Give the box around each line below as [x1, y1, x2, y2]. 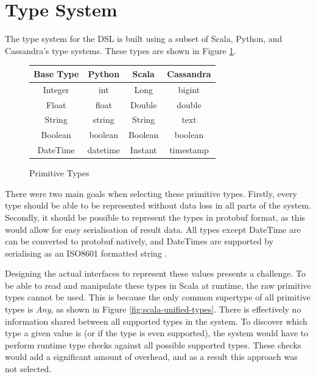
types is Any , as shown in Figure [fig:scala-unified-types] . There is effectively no [5, 303, 301, 316]
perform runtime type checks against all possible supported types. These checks [5, 338, 301, 351]
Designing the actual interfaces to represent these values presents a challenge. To [5, 267, 306, 280]
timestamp [169, 144, 209, 156]
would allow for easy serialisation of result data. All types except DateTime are [5, 223, 301, 235]
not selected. [5, 362, 52, 375]
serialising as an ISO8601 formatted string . [5, 246, 167, 259]
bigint [178, 83, 200, 95]
